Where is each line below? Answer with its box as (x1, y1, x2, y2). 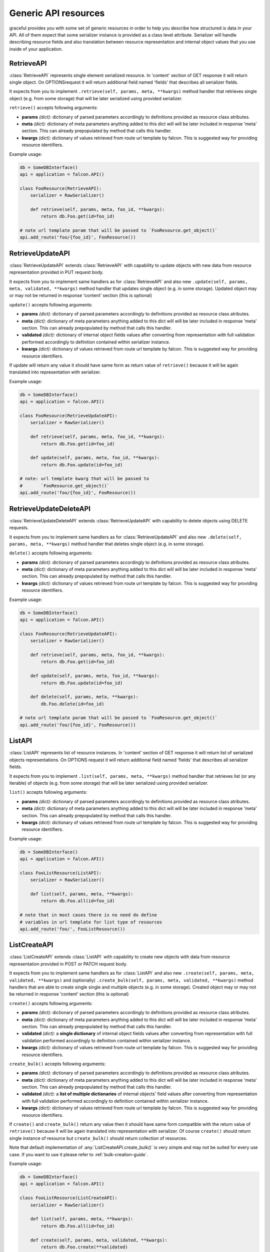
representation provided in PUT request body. (9, 269, 104, 275)
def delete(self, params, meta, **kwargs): (30, 694, 138, 700)
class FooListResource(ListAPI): (19, 870, 102, 876)
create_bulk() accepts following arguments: (9, 1061, 106, 1067)
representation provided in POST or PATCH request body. (9, 961, 127, 967)
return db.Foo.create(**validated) (40, 1244, 128, 1249)
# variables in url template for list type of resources (19, 919, 162, 925)
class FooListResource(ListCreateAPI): (19, 1195, 117, 1201)
